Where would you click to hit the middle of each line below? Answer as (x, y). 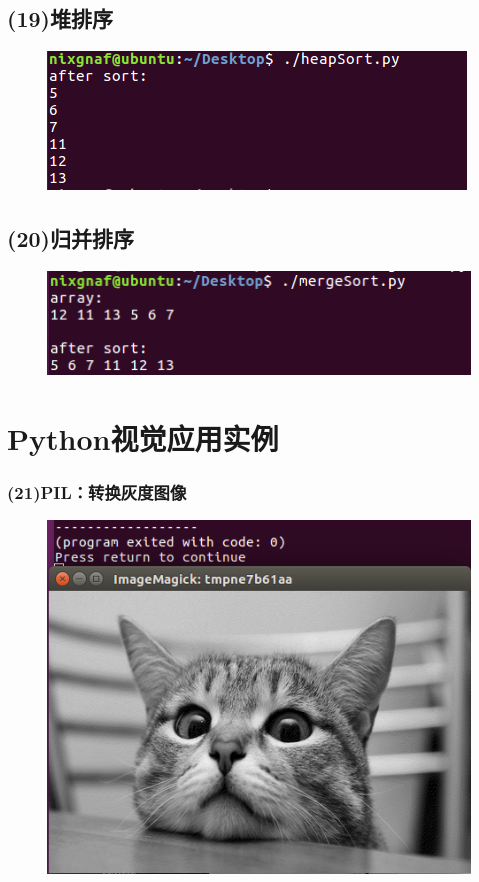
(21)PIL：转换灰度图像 (97, 491)
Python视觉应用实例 (143, 437)
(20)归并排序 (70, 238)
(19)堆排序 (60, 18)
